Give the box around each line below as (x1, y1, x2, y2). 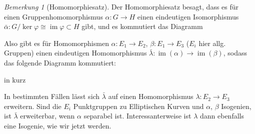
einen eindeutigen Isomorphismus (137, 11, 239, 21)
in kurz (4, 74, 26, 84)
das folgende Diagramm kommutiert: (4, 57, 116, 67)
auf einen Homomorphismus (108, 91, 193, 101)
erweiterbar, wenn (20, 110, 75, 121)
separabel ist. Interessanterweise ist (83, 110, 191, 121)
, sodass (223, 47, 247, 58)
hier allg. (198, 37, 226, 48)
